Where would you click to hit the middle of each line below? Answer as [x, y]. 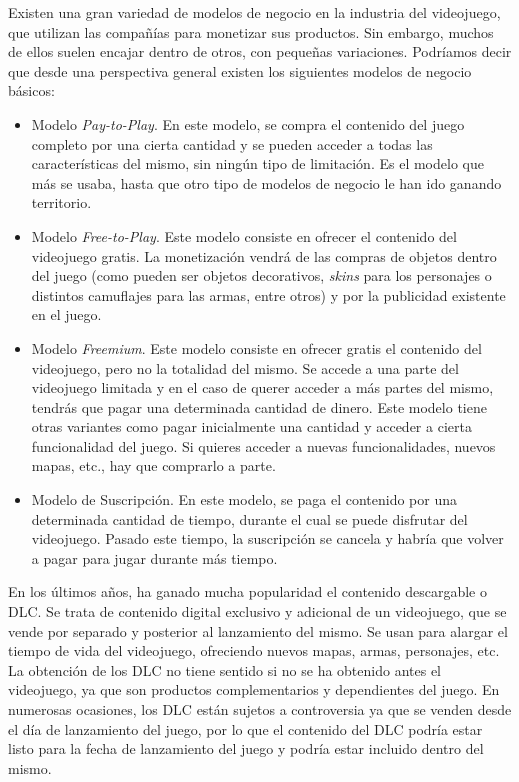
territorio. [61, 202]
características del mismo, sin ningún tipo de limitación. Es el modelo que [257, 163]
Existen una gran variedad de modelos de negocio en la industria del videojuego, [254, 12]
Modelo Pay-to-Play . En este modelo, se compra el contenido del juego [248, 123]
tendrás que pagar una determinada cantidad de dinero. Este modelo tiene [259, 406]
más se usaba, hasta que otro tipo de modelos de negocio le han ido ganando [266, 182]
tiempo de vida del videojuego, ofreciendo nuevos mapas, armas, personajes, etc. [254, 650]
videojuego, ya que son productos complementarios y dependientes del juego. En [254, 689]
